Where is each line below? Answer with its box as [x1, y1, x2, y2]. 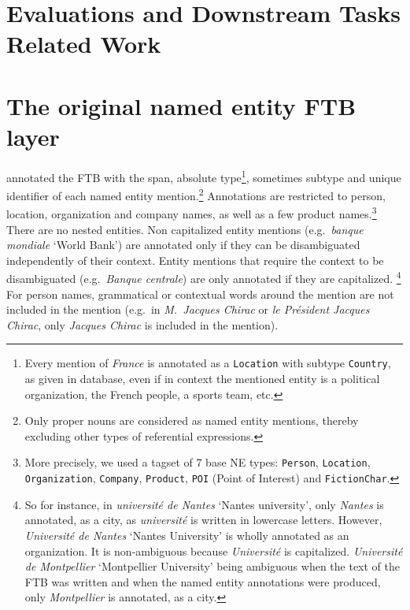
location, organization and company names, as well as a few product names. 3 [6, 203, 377, 222]
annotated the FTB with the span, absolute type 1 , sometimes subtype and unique [6, 166, 401, 185]
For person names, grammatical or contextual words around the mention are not [6, 285, 394, 302]
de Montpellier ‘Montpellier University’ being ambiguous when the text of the [24, 558, 400, 575]
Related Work [6, 28, 161, 60]
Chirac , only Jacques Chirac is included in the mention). [6, 316, 279, 333]
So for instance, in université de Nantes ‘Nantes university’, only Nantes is [24, 496, 384, 512]
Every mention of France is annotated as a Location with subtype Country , [24, 355, 391, 371]
